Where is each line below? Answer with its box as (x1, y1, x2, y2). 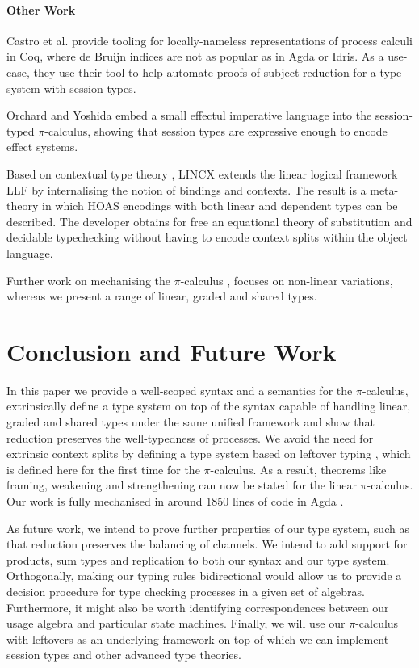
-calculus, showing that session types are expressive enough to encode (44, 122, 388, 139)
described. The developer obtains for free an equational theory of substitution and (6, 212, 413, 229)
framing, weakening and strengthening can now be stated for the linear (6, 477, 357, 494)
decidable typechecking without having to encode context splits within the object (6, 229, 408, 246)
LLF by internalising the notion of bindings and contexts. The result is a (6, 181, 367, 198)
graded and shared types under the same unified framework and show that (6, 414, 375, 431)
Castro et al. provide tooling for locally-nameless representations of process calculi (6, 32, 413, 48)
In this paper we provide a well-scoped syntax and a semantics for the (6, 381, 353, 398)
